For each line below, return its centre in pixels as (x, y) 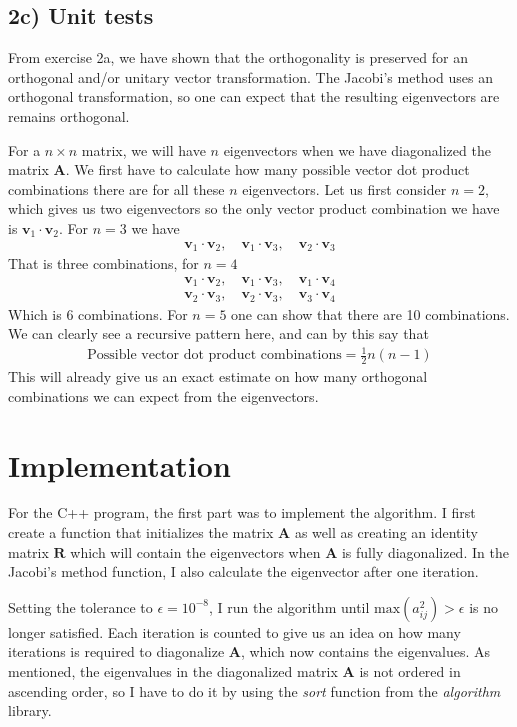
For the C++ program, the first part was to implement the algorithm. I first (242, 512)
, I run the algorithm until (289, 606)
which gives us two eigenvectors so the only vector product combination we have (254, 208)
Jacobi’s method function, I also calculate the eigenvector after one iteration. (243, 571)
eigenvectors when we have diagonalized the (357, 149)
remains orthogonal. (69, 115)
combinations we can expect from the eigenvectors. (163, 395)
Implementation (119, 464)
